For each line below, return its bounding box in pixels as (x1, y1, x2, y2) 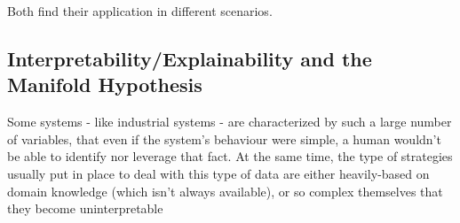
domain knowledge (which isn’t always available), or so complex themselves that (7, 181, 443, 200)
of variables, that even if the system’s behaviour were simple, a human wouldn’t (7, 129, 441, 148)
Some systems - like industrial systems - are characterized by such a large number (7, 112, 452, 131)
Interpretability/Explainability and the (7, 44, 372, 72)
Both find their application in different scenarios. (7, 2, 273, 19)
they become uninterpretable (7, 199, 163, 218)
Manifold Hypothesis (7, 71, 202, 98)
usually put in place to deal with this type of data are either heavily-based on (7, 164, 430, 182)
